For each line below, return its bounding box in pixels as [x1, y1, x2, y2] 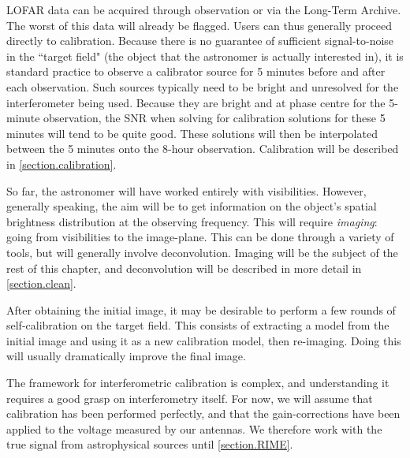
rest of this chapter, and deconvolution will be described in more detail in [6, 259, 362, 276]
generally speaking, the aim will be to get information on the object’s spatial [6, 198, 377, 214]
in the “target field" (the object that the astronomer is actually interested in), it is [6, 47, 404, 64]
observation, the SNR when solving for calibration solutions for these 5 [43, 110, 386, 126]
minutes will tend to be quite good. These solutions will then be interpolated [6, 125, 378, 141]
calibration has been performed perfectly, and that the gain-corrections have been [6, 405, 401, 422]
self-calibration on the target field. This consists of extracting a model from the [6, 317, 389, 333]
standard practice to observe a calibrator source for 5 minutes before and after [6, 63, 386, 80]
